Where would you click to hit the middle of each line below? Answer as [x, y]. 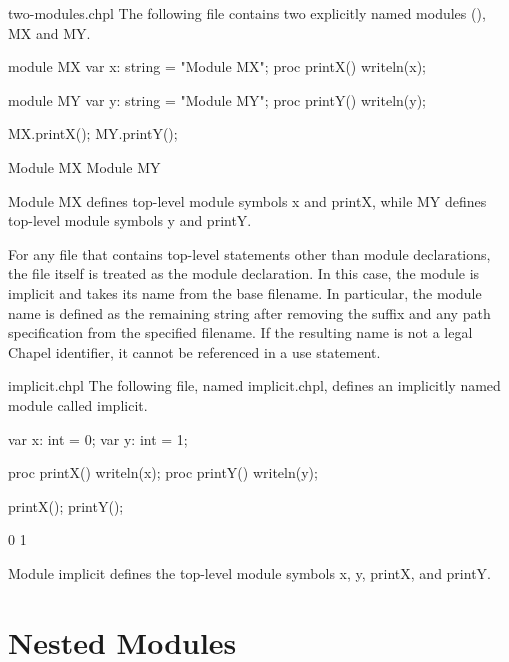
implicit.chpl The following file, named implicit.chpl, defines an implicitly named [254, 385]
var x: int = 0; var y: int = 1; [98, 438]
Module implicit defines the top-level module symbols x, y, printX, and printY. [249, 572]
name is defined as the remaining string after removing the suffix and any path [249, 312]
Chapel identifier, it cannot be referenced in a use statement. [194, 351]
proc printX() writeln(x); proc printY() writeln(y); [163, 472]
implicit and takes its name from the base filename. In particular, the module [245, 292]
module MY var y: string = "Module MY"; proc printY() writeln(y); [217, 99]
